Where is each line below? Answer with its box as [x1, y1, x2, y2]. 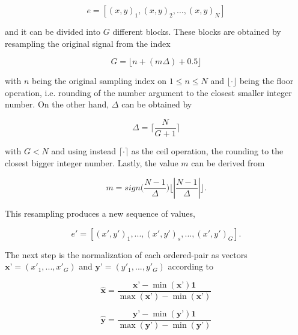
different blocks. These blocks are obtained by [112, 25, 281, 37]
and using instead [51, 145, 116, 157]
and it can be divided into [5, 25, 101, 37]
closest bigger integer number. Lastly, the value [5, 156, 178, 169]
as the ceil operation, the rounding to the [131, 145, 284, 157]
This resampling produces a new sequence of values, [5, 207, 195, 220]
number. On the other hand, [5, 98, 109, 110]
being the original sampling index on [31, 74, 167, 87]
